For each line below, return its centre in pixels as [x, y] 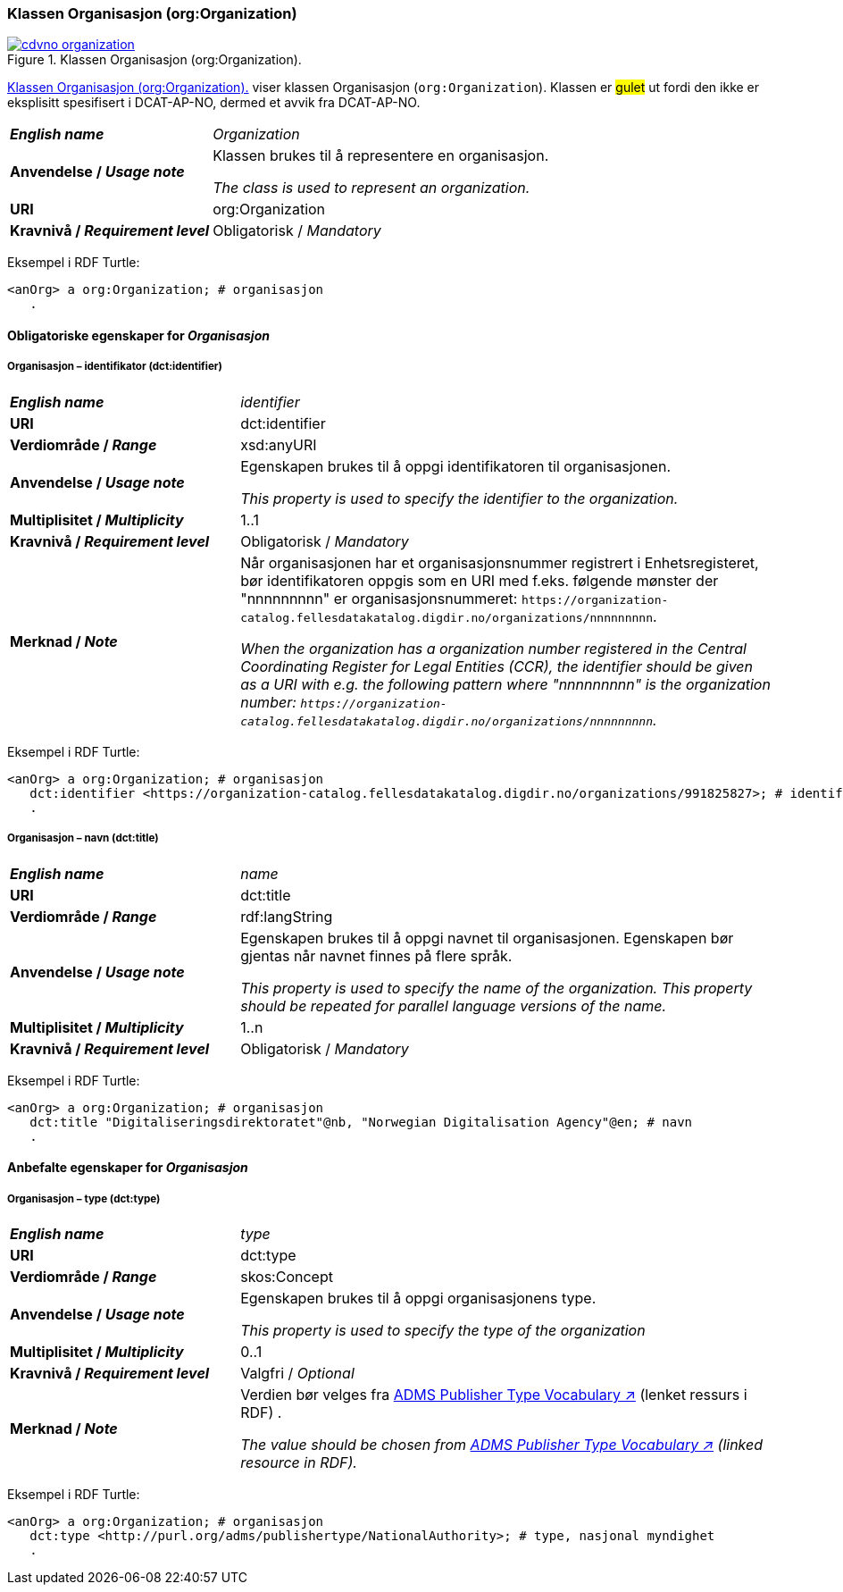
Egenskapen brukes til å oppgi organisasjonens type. [418, 1298]
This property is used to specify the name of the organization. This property [497, 988]
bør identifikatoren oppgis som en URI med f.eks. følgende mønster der [480, 580]
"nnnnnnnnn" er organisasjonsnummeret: [379, 598]
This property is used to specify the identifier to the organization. [459, 498]
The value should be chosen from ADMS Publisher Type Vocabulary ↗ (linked [502, 1444]
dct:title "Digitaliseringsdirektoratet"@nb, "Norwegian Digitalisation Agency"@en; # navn [361, 1122]
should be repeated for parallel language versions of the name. [454, 1005]
